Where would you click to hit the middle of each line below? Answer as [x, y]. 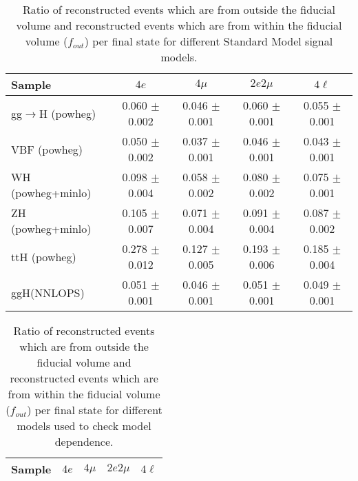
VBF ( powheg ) [47, 149]
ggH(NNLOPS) [48, 292]
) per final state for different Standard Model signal [209, 41]
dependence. [84, 441]
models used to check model [84, 426]
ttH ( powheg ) [44, 256]
